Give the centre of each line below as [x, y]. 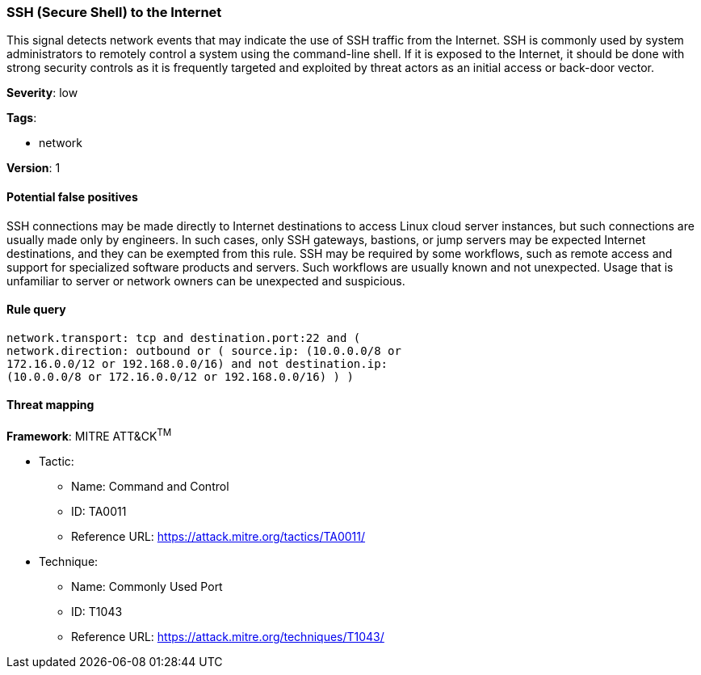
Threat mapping [50, 405]
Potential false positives [72, 196]
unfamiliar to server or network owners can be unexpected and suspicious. [206, 281]
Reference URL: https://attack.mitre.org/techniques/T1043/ [228, 636]
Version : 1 [34, 168]
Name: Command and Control [150, 486]
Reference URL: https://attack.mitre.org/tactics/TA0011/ [218, 536]
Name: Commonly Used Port [147, 586]
